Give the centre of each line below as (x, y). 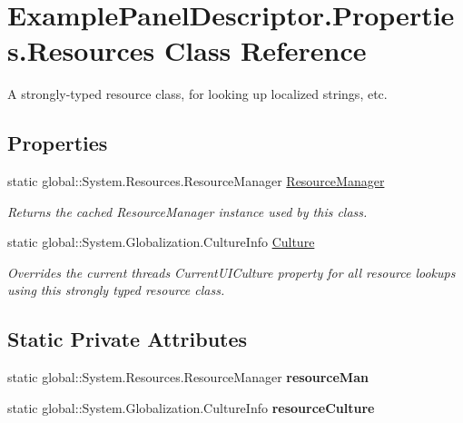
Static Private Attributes (128, 339)
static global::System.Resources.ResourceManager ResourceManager (196, 181)
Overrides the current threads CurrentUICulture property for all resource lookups (231, 272)
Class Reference (266, 50)
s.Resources (81, 50)
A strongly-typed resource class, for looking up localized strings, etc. (197, 94)
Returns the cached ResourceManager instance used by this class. (187, 211)
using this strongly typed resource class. (116, 290)
